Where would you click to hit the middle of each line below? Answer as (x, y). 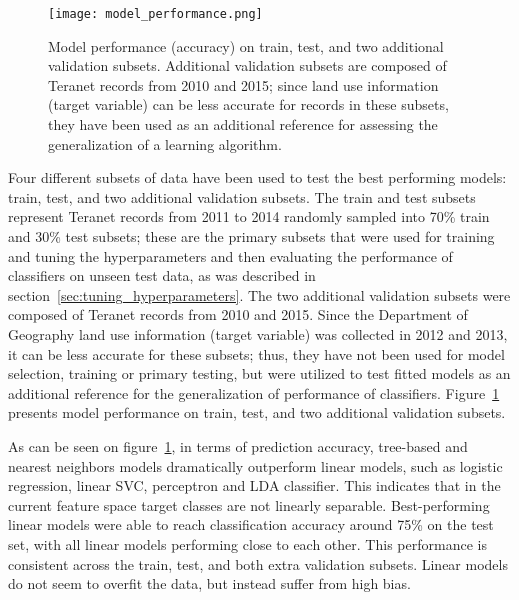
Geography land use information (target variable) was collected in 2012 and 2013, (258, 333)
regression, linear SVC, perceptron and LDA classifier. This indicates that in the (254, 485)
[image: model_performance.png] (155, 14)
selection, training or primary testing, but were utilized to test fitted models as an (259, 373)
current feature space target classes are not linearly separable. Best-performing (249, 504)
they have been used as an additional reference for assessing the (243, 124)
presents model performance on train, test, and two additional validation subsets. (257, 412)
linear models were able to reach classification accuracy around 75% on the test (251, 524)
